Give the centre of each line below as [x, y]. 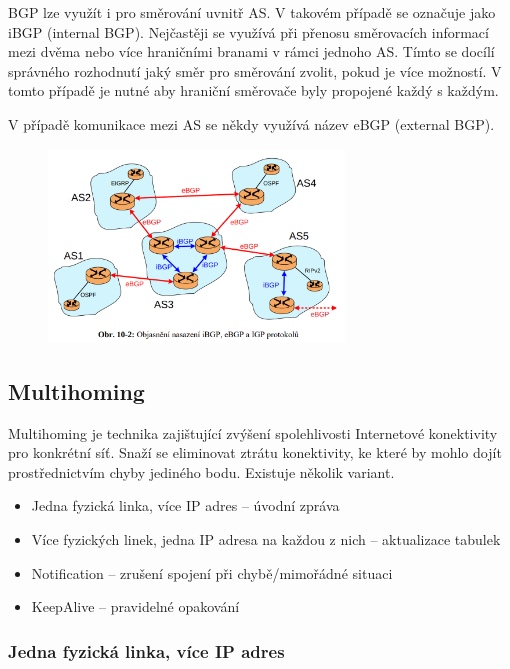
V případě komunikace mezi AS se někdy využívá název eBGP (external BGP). [251, 123]
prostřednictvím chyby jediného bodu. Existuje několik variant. [201, 471]
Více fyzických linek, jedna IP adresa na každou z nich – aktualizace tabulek [266, 538]
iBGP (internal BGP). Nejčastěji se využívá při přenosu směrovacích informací [248, 31]
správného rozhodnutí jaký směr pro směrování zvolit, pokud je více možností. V [255, 70]
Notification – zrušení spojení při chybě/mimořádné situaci [212, 572]
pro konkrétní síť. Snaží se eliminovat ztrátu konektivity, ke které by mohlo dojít [255, 452]
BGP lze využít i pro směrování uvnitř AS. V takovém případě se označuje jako [252, 12]
